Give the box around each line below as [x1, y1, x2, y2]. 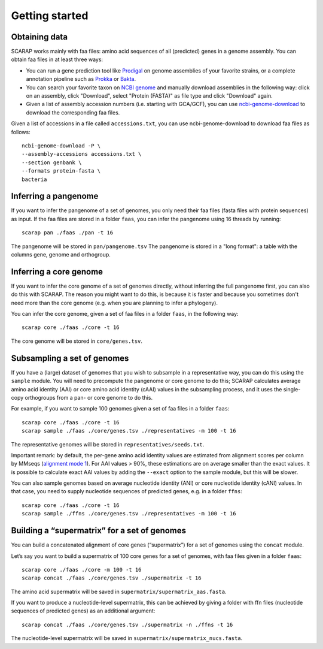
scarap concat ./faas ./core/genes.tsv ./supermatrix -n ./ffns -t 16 [22, 621, 233, 628]
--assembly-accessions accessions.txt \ [22, 150, 142, 158]
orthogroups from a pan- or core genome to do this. [25, 394, 153, 401]
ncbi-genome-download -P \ [22, 142, 101, 149]
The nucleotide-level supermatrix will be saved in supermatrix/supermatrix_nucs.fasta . [11, 635, 243, 642]
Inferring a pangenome [11, 191, 99, 201]
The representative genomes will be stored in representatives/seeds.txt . [11, 440, 205, 448]
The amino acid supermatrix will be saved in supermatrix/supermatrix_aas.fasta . [11, 588, 227, 595]
